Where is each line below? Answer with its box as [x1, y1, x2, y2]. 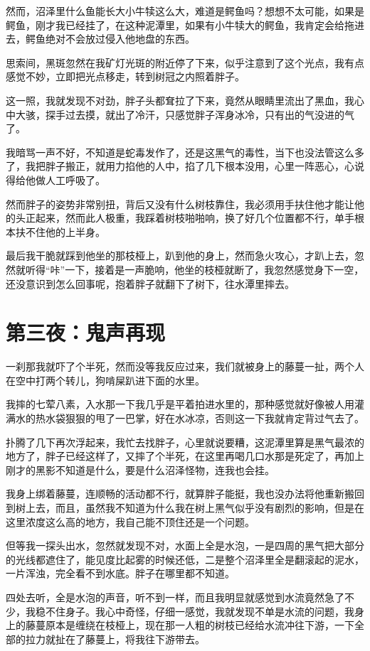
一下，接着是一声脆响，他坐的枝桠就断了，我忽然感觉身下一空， [65, 262, 364, 276]
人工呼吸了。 [45, 172, 105, 187]
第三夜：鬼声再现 [6, 318, 166, 347]
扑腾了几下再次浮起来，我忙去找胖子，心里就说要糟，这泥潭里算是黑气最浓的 [6, 434, 364, 449]
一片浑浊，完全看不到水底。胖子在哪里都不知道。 [6, 566, 235, 581]
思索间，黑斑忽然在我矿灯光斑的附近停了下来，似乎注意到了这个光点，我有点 [6, 55, 364, 70]
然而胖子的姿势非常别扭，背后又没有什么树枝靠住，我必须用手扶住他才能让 [6, 196, 354, 211]
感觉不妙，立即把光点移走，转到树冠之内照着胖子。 [6, 69, 245, 84]
